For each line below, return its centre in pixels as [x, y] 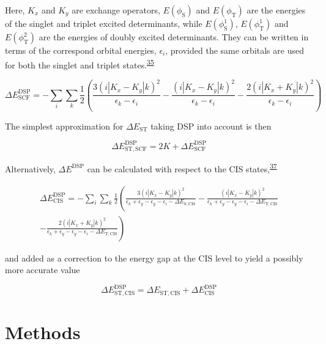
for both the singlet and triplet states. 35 [80, 64]
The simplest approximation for [64, 126]
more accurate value [43, 270]
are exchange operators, [116, 10]
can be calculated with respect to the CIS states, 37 [182, 168]
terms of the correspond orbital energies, [81, 50]
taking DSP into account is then [211, 126]
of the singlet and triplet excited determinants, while [104, 23]
